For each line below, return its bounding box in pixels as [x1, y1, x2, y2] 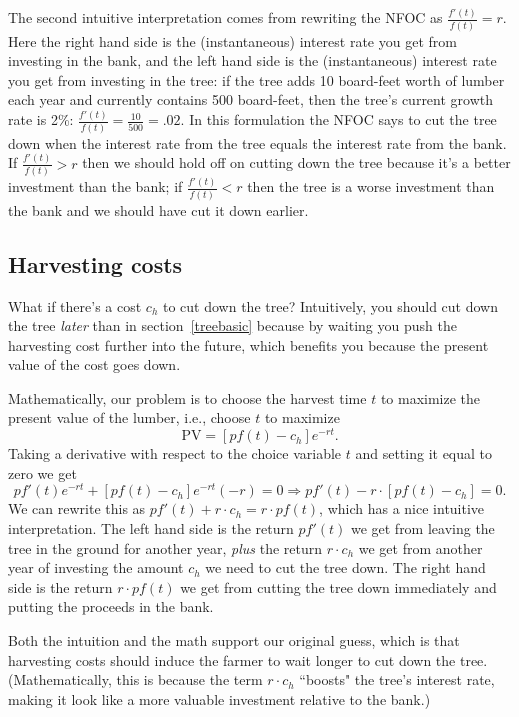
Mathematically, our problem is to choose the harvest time [8, 387, 367, 408]
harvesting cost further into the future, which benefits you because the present [8, 334, 489, 355]
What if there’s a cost [8, 295, 142, 316]
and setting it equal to [355, 443, 493, 464]
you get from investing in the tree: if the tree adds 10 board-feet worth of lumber [8, 69, 505, 90]
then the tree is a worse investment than [247, 176, 495, 197]
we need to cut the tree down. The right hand [205, 557, 486, 578]
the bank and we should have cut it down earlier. [8, 199, 309, 220]
